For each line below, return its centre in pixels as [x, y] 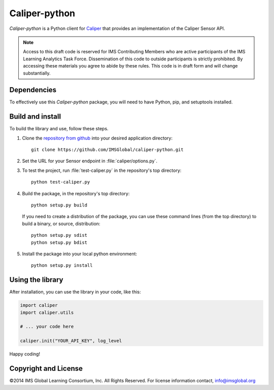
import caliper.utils [47, 312]
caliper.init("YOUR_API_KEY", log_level [71, 341]
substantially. [37, 73]
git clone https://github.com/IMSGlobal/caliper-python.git [107, 150]
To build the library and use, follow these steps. [59, 129]
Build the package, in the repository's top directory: [76, 193]
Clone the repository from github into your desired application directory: [97, 138]
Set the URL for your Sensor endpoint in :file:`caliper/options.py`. [90, 161]
